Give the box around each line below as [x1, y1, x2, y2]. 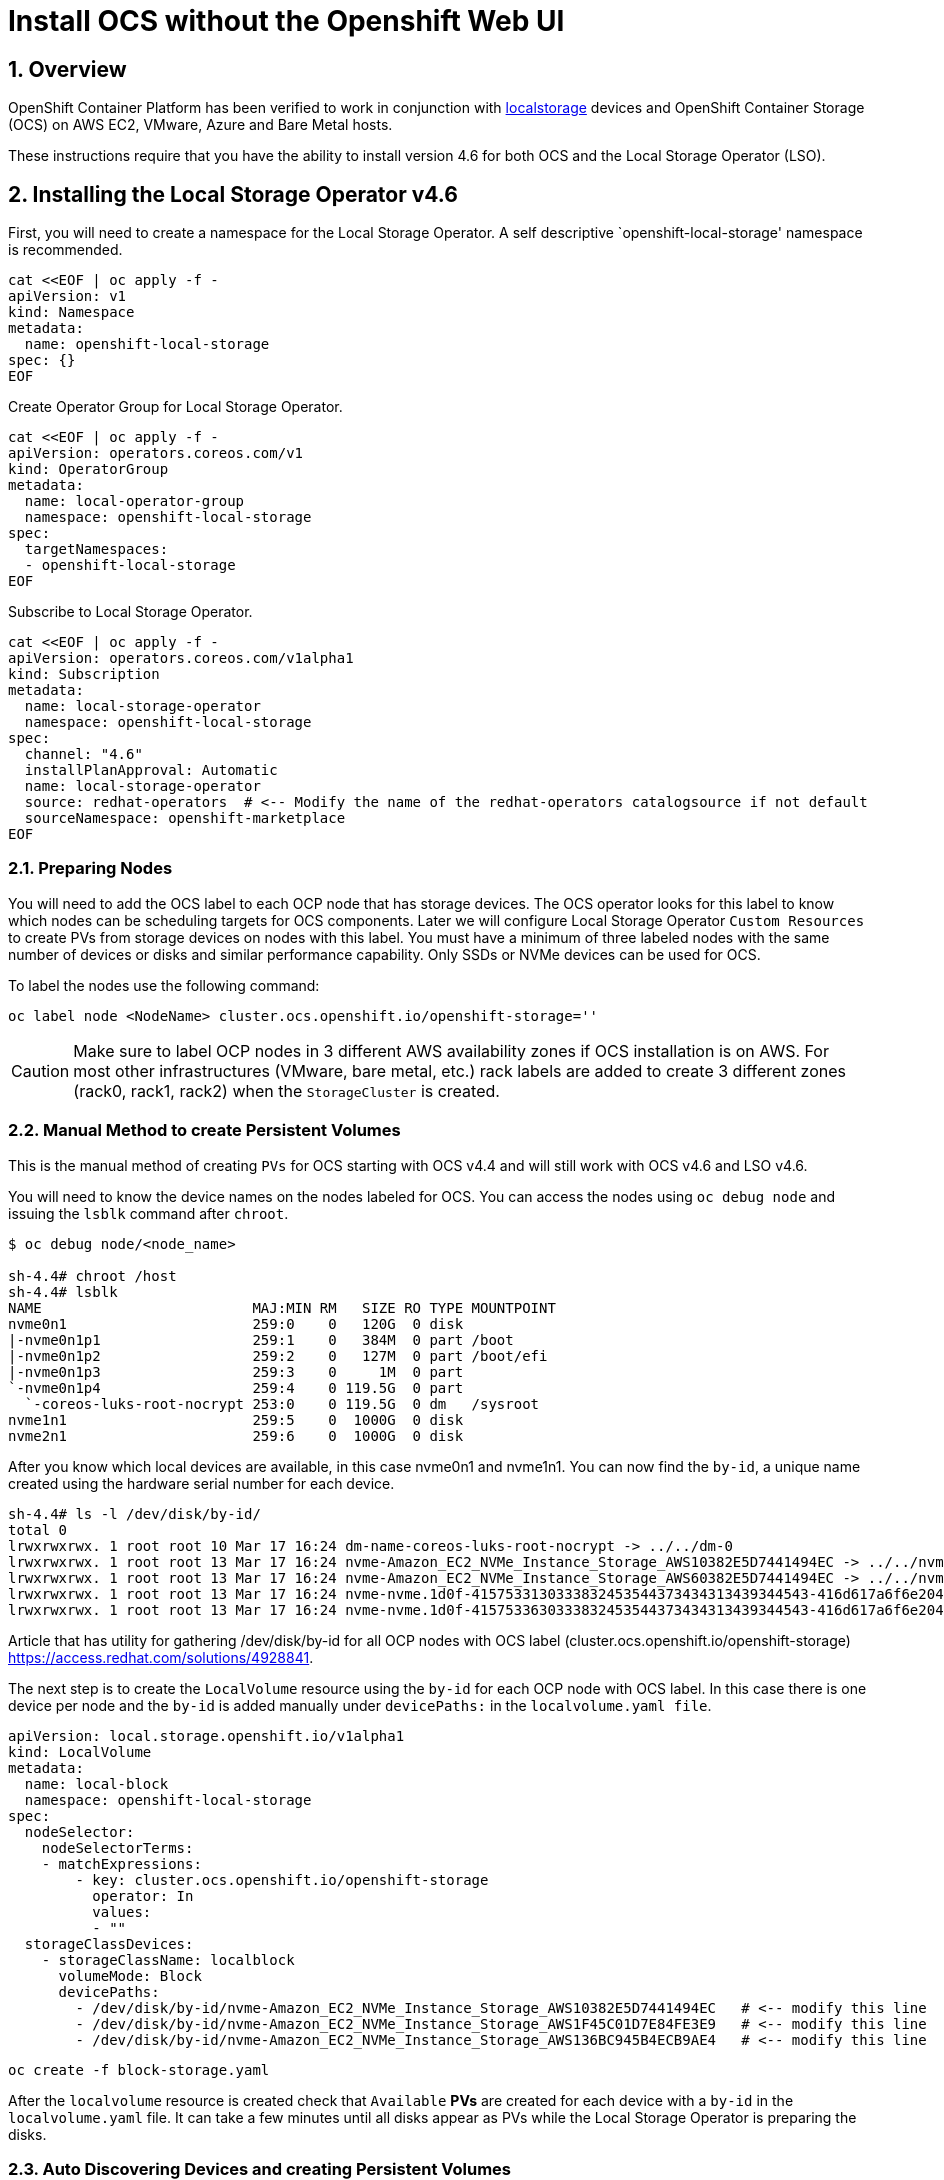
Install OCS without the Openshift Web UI [8, 4, 565, 38]
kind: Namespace [8, 304, 135, 321]
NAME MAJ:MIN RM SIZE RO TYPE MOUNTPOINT [8, 1299, 556, 1316]
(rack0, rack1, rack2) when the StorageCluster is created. [73, 1080, 500, 1101]
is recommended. [8, 241, 123, 259]
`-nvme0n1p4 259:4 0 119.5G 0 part [8, 1379, 464, 1396]
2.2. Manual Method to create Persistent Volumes [8, 1120, 401, 1141]
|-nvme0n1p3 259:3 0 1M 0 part [8, 1363, 464, 1380]
